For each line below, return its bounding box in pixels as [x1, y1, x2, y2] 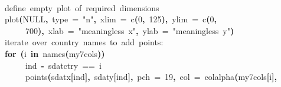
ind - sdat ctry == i [25, 59, 102, 71]
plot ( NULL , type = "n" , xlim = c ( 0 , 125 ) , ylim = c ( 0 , [5, 13, 217, 25]
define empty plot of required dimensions [5, 1, 159, 14]
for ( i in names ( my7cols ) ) [5, 47, 105, 59]
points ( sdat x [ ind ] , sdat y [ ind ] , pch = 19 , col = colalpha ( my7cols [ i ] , [25, 71, 277, 83]
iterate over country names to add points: [5, 36, 164, 48]
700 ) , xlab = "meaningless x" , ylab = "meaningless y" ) [25, 24, 234, 36]
